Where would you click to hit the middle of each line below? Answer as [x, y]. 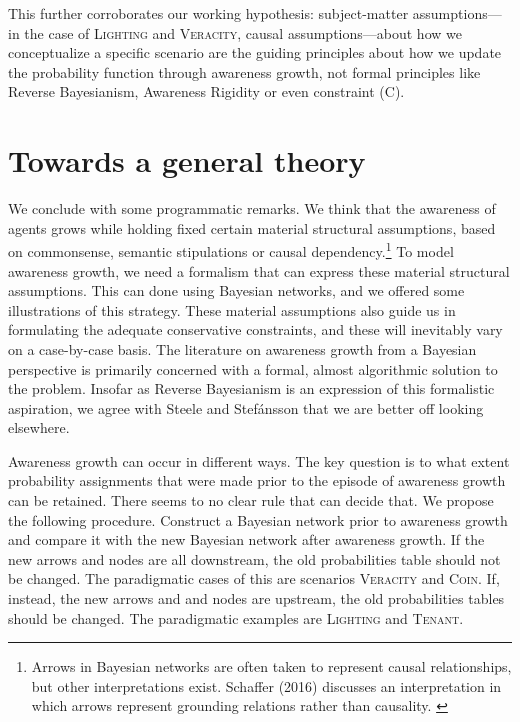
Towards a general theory [187, 160]
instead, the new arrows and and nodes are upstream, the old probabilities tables [256, 598]
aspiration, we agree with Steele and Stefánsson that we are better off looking [246, 407]
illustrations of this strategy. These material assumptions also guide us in [232, 309]
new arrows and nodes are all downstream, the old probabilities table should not [254, 558]
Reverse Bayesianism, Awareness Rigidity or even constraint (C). [206, 91]
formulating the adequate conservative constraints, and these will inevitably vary [255, 329]
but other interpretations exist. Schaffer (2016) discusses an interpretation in [266, 685]
